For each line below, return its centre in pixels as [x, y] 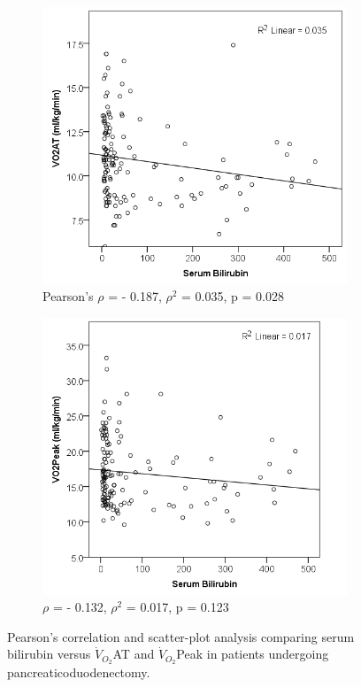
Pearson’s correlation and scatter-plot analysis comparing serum [181, 636]
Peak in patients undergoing [253, 654]
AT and [134, 654]
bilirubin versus [49, 654]
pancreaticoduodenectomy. [79, 672]
